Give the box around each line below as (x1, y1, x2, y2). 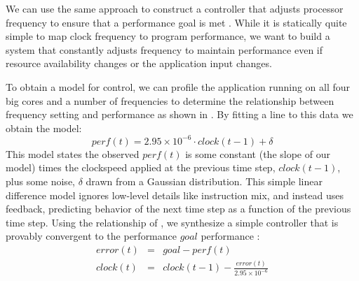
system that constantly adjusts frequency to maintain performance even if (6, 42, 323, 57)
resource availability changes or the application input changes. (6, 56, 272, 71)
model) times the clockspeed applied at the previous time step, (6, 160, 276, 175)
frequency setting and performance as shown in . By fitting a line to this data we (6, 107, 353, 122)
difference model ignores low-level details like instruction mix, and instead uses (6, 187, 344, 202)
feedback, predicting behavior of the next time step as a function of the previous (6, 201, 351, 216)
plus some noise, (6, 174, 75, 189)
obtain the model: (6, 120, 82, 135)
